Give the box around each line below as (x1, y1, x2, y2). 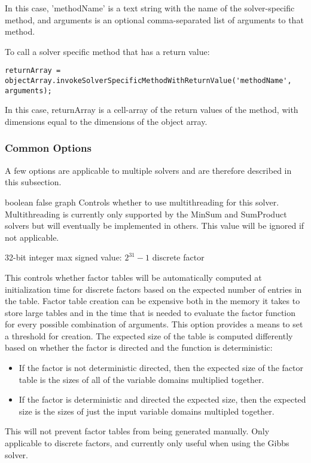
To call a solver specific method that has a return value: (5, 45, 210, 57)
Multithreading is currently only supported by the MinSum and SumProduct (5, 207, 287, 220)
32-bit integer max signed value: (5, 251, 122, 263)
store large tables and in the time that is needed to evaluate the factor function (5, 306, 296, 318)
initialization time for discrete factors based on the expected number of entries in (5, 283, 302, 295)
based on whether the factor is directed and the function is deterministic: (5, 341, 273, 354)
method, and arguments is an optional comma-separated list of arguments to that (5, 13, 304, 26)
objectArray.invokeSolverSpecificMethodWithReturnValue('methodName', (5, 76, 292, 85)
